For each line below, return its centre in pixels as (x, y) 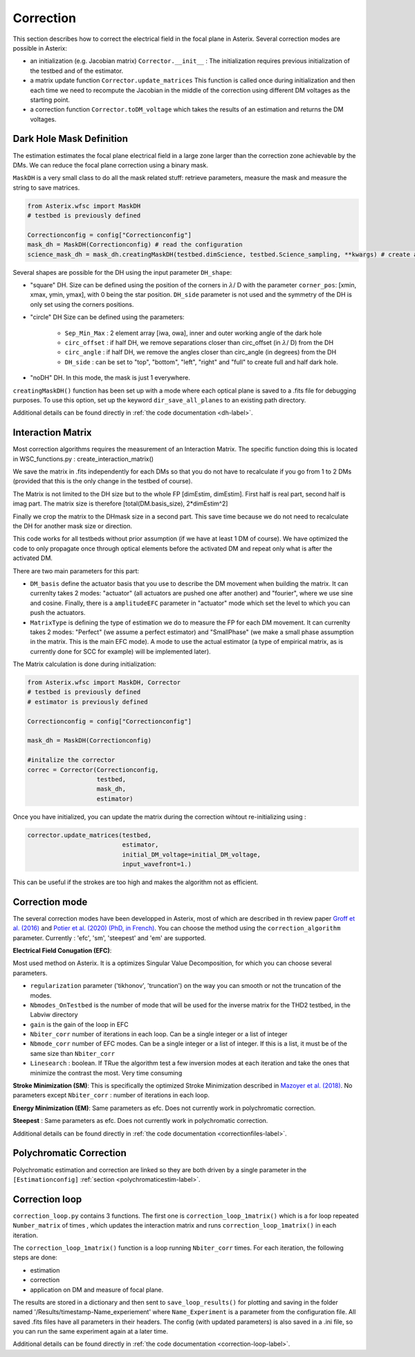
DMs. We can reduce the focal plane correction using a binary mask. (111, 165)
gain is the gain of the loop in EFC (80, 1024)
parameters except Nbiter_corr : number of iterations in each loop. (111, 1095)
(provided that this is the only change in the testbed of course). (103, 481)
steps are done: (35, 1257)
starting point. (50, 100)
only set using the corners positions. (82, 304)
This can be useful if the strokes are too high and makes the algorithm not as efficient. (136, 882)
